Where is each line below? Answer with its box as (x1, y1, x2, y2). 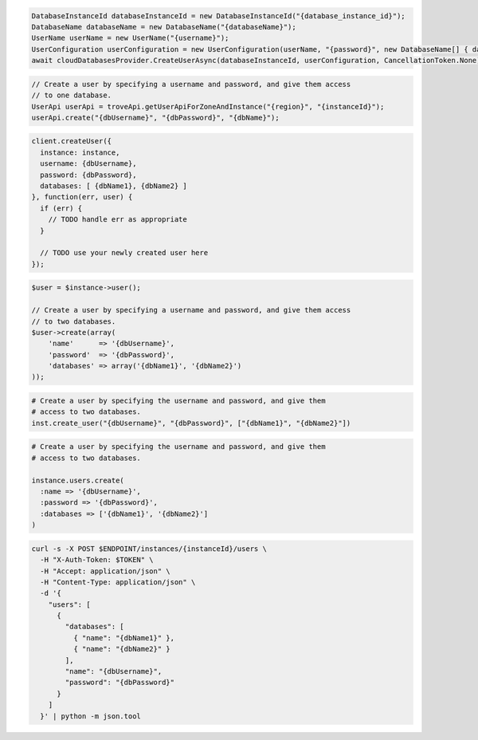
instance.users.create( (31, 475, 125, 485)
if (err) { (40, 203, 83, 213)
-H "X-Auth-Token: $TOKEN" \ (40, 555, 155, 565)
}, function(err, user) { (31, 192, 133, 202)
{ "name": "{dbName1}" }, (72, 633, 175, 642)
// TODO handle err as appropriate (48, 215, 187, 224)
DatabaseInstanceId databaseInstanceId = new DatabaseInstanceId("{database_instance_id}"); (31, 11, 406, 20)
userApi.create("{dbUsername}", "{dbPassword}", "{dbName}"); (31, 112, 280, 122)
